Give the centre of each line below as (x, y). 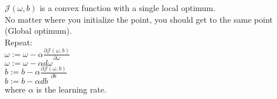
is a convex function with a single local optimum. (127, 8)
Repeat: (19, 42)
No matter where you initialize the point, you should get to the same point (139, 19)
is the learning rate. (72, 89)
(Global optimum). (38, 31)
